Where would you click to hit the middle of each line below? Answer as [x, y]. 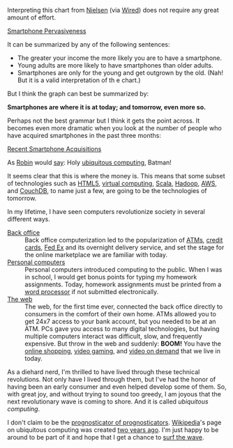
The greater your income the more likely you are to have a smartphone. [119, 58]
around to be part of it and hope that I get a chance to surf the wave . [106, 437]
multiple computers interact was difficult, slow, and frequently [113, 336]
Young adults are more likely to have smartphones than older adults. [115, 65]
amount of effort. [32, 17]
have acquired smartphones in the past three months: [84, 136]
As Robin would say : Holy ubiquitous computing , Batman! [90, 162]
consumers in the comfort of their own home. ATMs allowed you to [120, 314]
